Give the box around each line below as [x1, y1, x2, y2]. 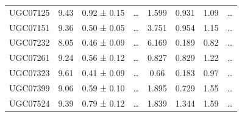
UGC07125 [9, 5, 50, 18]
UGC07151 [9, 21, 50, 34]
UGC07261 [9, 51, 50, 64]
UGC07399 [9, 81, 50, 94]
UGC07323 [9, 66, 50, 79]
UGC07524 [9, 96, 50, 109]
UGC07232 [9, 36, 50, 49]
